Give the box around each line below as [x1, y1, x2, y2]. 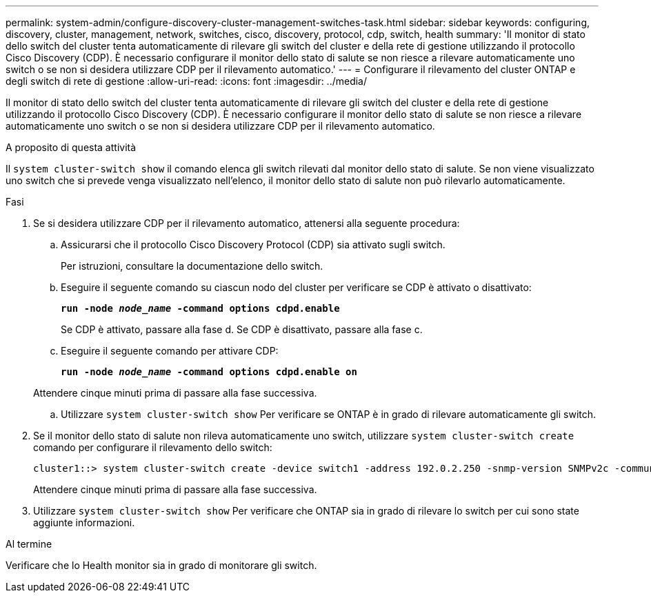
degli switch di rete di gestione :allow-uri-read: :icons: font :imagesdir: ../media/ [6, 75, 368, 87]
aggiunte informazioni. [33, 517, 135, 528]
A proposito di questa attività [6, 141, 137, 153]
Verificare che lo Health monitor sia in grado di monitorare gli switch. [6, 559, 317, 571]
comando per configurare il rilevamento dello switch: [33, 441, 272, 453]
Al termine [6, 538, 52, 550]
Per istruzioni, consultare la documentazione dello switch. [61, 260, 323, 272]
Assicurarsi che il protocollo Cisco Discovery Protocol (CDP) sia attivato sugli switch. [61, 239, 445, 250]
